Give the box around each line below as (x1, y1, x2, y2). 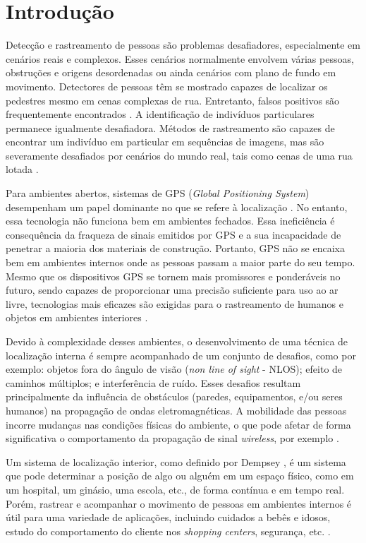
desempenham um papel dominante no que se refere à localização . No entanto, (6, 199, 348, 214)
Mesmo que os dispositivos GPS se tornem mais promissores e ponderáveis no (6, 268, 341, 283)
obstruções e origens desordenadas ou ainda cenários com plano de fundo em (6, 65, 336, 80)
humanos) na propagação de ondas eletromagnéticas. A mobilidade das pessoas (6, 402, 347, 417)
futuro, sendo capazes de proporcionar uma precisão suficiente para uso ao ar (6, 282, 338, 297)
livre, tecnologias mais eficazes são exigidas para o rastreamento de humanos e (6, 296, 343, 311)
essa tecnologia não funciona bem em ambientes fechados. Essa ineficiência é (6, 213, 335, 228)
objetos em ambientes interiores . (6, 310, 148, 325)
